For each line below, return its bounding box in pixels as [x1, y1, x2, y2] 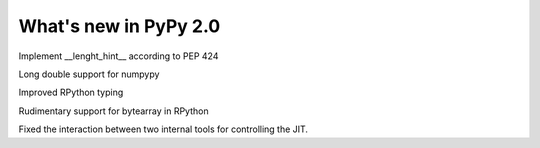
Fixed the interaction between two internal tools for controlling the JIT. [18, 123, 309, 135]
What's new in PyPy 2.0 [18, 15, 221, 37]
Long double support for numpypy [18, 68, 160, 80]
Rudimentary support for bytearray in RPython [18, 105, 209, 117]
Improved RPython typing [18, 86, 124, 99]
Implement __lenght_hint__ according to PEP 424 [18, 50, 219, 62]
